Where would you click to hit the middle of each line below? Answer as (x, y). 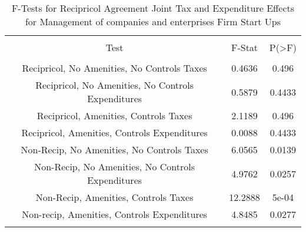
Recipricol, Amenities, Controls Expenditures (114, 132)
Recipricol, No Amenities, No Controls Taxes (114, 68)
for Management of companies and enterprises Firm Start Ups (153, 21)
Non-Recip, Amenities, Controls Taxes (114, 197)
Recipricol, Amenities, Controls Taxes (114, 115)
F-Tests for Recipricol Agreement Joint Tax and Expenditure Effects (153, 8)
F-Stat (245, 47)
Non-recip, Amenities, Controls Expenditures (115, 214)
